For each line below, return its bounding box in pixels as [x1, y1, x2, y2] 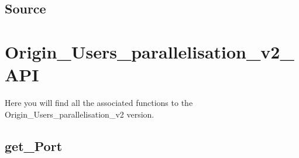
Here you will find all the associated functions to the [5, 97, 193, 109]
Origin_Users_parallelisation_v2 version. [5, 108, 154, 120]
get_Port [5, 136, 63, 154]
